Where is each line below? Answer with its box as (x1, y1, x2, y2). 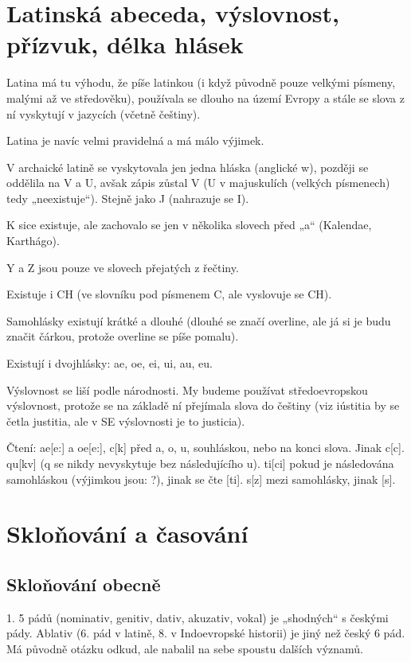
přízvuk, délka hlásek (6, 28, 244, 60)
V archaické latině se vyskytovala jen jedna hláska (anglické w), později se (6, 158, 369, 175)
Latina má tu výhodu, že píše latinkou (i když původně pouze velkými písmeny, (6, 74, 396, 91)
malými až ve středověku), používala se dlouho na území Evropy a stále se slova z (6, 89, 405, 106)
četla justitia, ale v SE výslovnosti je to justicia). (6, 412, 245, 429)
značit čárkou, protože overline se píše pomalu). (6, 328, 239, 345)
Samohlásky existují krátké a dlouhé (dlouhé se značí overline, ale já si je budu (6, 312, 391, 329)
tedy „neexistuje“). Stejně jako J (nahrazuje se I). (6, 189, 249, 206)
